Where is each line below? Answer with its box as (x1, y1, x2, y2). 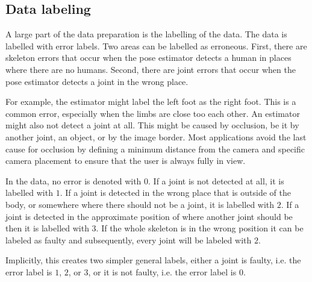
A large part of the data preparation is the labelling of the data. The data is (5, 28, 287, 40)
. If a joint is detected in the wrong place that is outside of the (60, 186, 291, 199)
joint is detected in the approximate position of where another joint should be (5, 210, 293, 222)
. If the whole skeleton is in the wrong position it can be (96, 222, 304, 234)
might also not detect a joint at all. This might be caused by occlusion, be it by (5, 119, 299, 131)
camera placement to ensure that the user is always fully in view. (5, 154, 246, 167)
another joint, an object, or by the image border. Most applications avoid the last (5, 130, 307, 143)
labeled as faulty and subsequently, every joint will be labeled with (5, 233, 252, 246)
